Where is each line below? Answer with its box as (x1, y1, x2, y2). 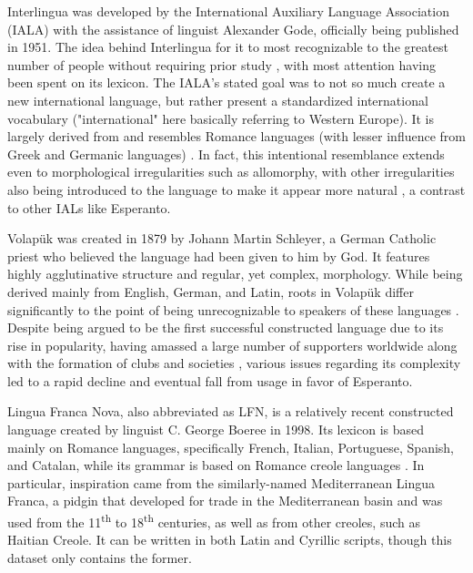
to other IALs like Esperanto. (7, 198, 171, 217)
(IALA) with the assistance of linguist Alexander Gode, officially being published (7, 19, 459, 38)
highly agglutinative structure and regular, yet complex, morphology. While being (7, 264, 463, 283)
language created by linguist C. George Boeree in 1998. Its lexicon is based (7, 420, 425, 439)
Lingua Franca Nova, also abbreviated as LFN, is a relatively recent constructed (7, 402, 454, 421)
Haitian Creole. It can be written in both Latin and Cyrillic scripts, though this (7, 530, 452, 549)
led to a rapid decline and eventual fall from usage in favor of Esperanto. (7, 371, 413, 390)
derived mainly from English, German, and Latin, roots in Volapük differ (7, 281, 414, 301)
